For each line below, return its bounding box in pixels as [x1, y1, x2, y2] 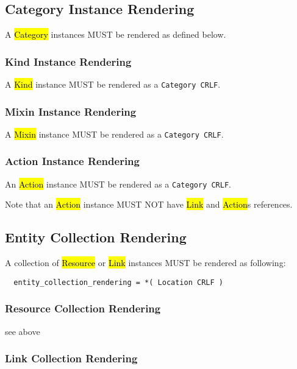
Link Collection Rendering [5, 351, 138, 366]
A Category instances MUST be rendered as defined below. [5, 28, 226, 41]
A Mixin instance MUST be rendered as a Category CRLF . [5, 127, 224, 140]
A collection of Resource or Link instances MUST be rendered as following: [5, 256, 286, 269]
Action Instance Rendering [5, 153, 140, 169]
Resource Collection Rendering [5, 301, 161, 316]
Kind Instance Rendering [5, 54, 132, 69]
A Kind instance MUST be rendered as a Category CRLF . [5, 78, 221, 91]
